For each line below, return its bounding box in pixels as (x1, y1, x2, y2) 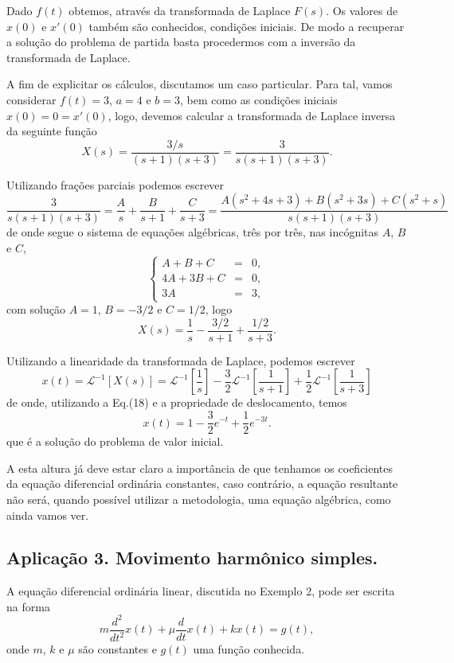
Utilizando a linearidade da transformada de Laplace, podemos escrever (6, 352, 355, 369)
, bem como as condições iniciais (179, 91, 338, 107)
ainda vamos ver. (6, 506, 89, 523)
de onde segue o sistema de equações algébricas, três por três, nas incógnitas (6, 224, 379, 240)
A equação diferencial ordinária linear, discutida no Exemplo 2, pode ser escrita (6, 583, 395, 599)
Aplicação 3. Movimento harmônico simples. (6, 545, 378, 570)
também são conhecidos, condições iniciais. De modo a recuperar (88, 18, 405, 34)
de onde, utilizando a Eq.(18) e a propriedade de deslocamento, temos (6, 394, 347, 411)
